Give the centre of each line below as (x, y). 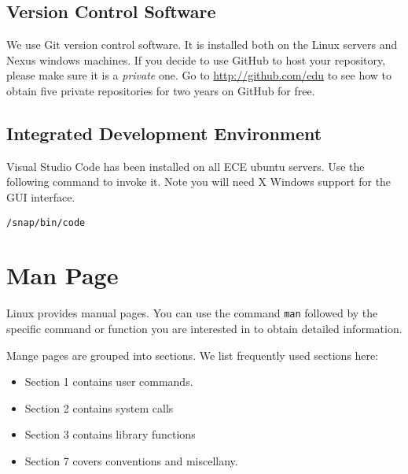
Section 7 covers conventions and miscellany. (131, 460)
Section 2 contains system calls (99, 407)
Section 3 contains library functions (110, 434)
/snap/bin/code (46, 222)
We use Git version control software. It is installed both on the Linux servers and (202, 44)
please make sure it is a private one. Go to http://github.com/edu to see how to (199, 75)
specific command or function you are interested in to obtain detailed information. (204, 328)
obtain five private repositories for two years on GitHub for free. (161, 90)
